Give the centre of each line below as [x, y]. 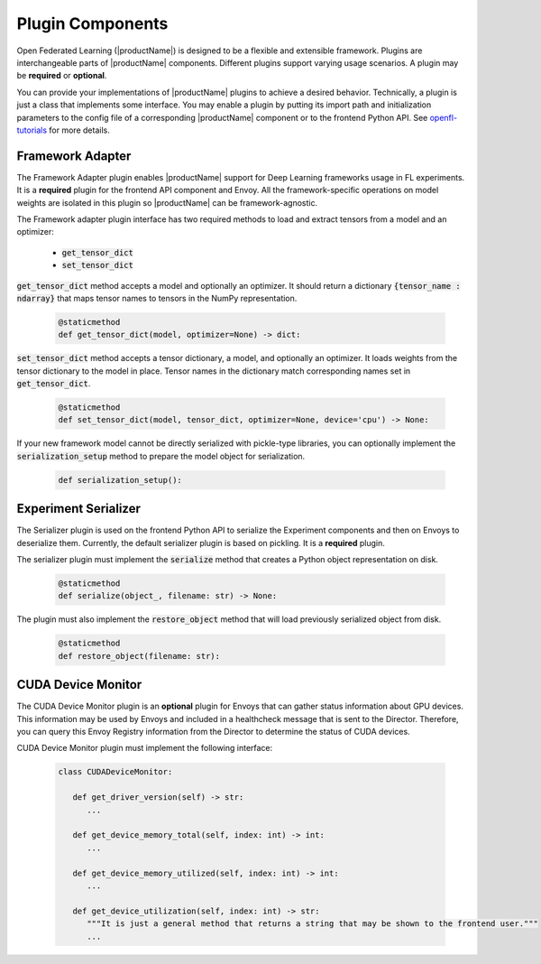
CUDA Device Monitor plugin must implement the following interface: [145, 748]
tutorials [32, 130]
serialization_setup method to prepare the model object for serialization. [161, 456]
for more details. [79, 130]
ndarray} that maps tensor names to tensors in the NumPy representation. [157, 298]
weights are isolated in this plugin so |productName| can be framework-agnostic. [167, 202]
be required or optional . [62, 76]
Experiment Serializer [79, 509]
